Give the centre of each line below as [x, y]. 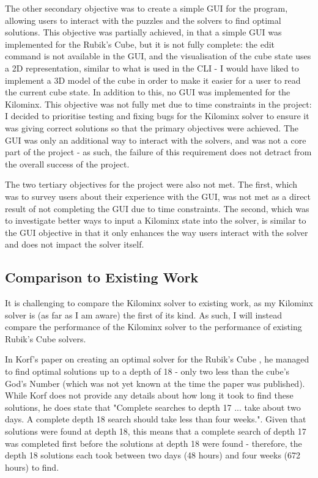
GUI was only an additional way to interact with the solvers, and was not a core [156, 140]
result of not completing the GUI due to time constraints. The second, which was [157, 208]
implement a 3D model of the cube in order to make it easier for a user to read [153, 80]
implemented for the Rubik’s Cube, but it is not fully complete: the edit [140, 44]
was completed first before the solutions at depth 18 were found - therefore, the [153, 443]
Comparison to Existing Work [102, 277]
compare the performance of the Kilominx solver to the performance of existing [153, 327]
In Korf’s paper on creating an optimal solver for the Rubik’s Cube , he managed [157, 359]
